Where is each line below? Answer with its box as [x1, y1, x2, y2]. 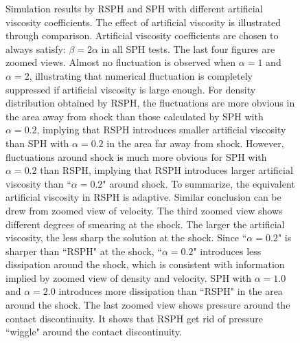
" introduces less [193, 243, 262, 258]
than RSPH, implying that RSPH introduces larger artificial [40, 163, 293, 177]
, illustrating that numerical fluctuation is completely [29, 68, 253, 82]
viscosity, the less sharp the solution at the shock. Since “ [5, 230, 247, 245]
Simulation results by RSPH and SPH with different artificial [5, 1, 263, 15]
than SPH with [5, 135, 69, 150]
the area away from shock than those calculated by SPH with [5, 109, 264, 123]
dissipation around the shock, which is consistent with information [5, 257, 285, 272]
